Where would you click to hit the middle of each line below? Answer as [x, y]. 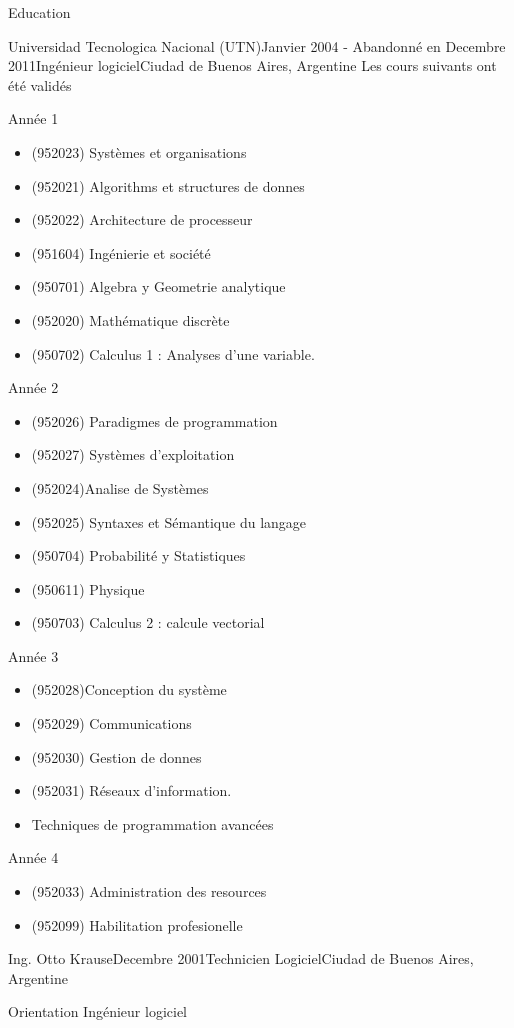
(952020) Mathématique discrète [130, 319]
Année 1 [33, 118]
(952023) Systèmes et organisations [139, 151]
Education [39, 12]
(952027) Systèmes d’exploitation [133, 454]
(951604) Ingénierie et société [121, 252]
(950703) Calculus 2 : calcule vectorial [148, 622]
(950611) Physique [88, 588]
